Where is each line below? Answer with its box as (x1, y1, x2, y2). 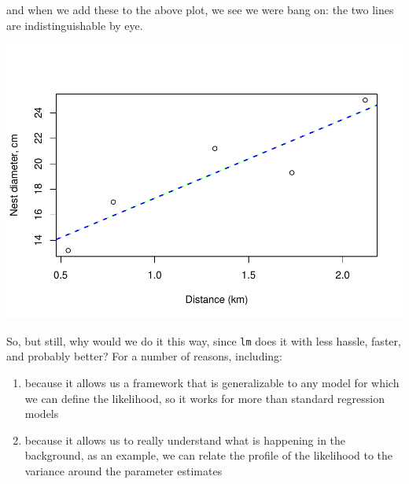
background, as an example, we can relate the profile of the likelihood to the (24, 447, 393, 464)
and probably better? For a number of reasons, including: (6, 348, 282, 364)
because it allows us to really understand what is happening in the (24, 431, 346, 448)
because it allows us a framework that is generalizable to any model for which (24, 374, 400, 390)
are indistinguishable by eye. (6, 17, 143, 33)
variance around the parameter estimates (24, 462, 223, 478)
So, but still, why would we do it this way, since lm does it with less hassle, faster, (6, 332, 401, 349)
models (24, 405, 59, 422)
